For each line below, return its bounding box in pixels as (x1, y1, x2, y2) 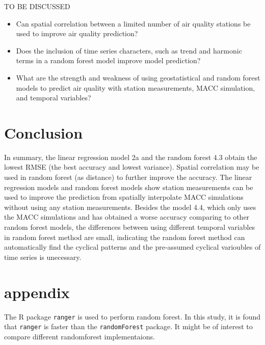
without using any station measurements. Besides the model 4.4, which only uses (4, 201, 256, 212)
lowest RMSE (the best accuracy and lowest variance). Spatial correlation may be (4, 162, 259, 172)
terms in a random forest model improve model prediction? (16, 55, 201, 66)
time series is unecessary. (4, 251, 82, 262)
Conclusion (4, 122, 83, 143)
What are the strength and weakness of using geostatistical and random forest (16, 72, 260, 83)
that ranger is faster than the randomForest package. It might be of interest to (4, 321, 253, 332)
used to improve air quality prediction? (16, 28, 138, 39)
